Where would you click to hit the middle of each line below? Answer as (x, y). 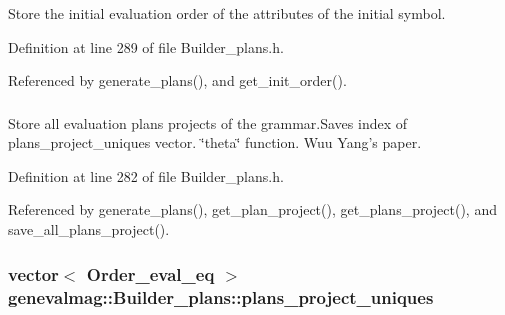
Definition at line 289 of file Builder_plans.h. (146, 46)
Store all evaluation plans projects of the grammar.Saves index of (208, 122)
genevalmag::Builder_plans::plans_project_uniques (221, 296)
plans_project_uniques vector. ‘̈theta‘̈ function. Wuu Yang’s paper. (215, 142)
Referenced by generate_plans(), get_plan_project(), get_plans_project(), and (252, 209)
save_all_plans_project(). (89, 229)
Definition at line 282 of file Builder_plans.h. (146, 175)
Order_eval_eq (150, 273)
